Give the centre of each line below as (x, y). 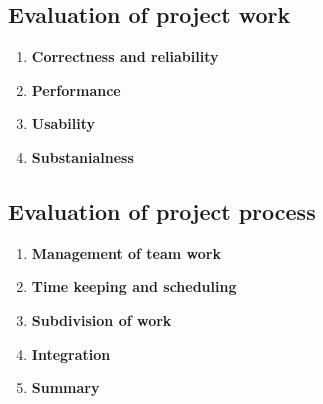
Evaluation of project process (162, 210)
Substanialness (82, 156)
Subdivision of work (101, 319)
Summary (65, 387)
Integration (71, 353)
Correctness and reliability (125, 56)
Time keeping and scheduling (134, 286)
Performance (76, 89)
